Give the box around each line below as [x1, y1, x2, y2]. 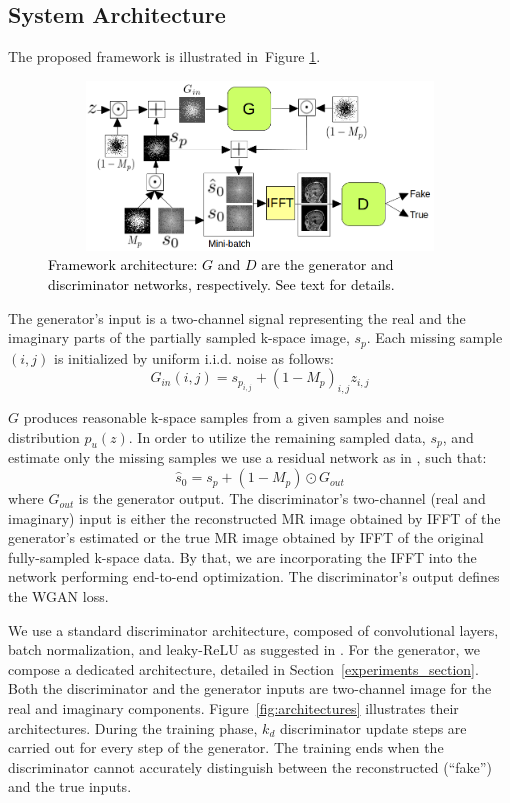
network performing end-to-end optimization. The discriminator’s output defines [8, 566, 500, 587]
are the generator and [261, 254, 394, 275]
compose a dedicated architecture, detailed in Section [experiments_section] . [8, 658, 479, 679]
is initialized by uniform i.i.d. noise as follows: [53, 347, 334, 368]
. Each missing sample [366, 327, 503, 348]
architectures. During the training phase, [8, 717, 258, 738]
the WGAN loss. [8, 586, 109, 607]
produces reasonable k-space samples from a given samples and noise [23, 407, 444, 428]
